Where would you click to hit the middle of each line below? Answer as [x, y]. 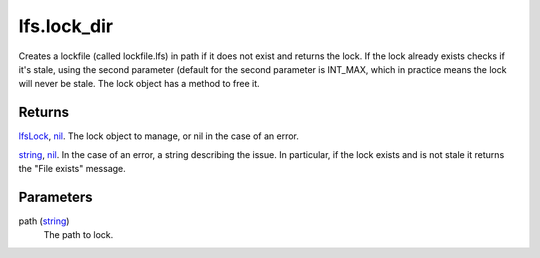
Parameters [55, 196]
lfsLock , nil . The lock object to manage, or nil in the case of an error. [158, 136]
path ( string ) [44, 221]
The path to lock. [78, 235]
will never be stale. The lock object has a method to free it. [139, 84]
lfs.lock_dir [66, 26]
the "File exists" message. [72, 169]
